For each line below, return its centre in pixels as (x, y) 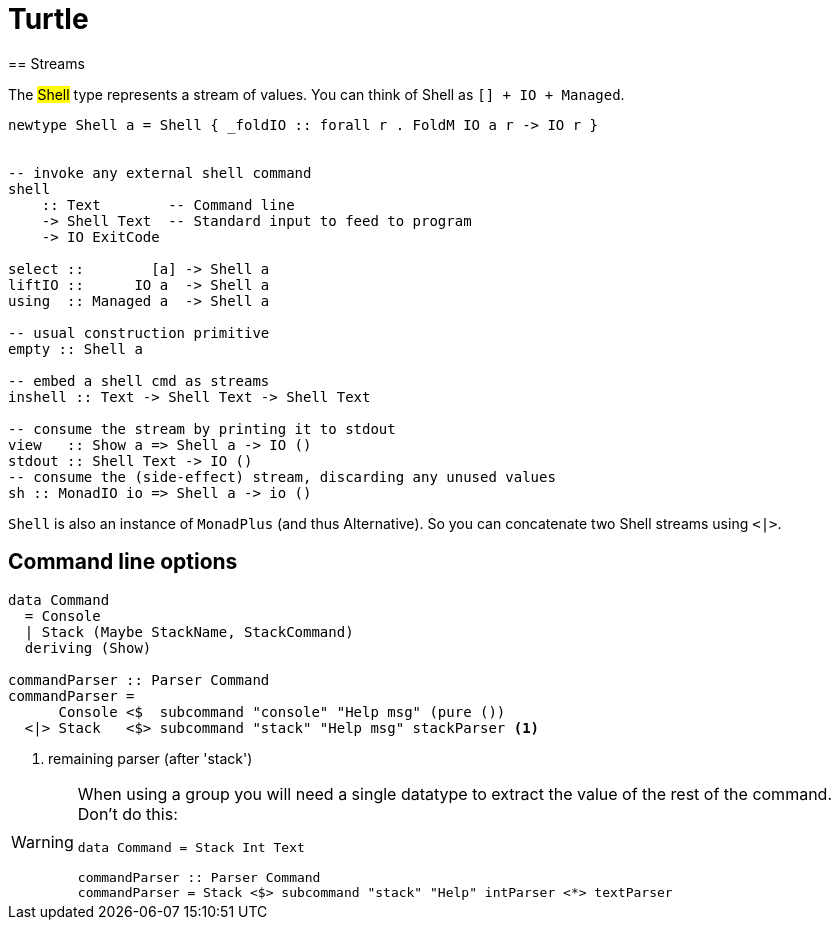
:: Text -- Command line (168, 204)
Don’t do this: (127, 813)
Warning (42, 841)
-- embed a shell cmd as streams (139, 380)
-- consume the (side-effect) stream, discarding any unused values (282, 476)
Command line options (123, 562)
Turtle (48, 19)
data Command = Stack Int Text (191, 847)
